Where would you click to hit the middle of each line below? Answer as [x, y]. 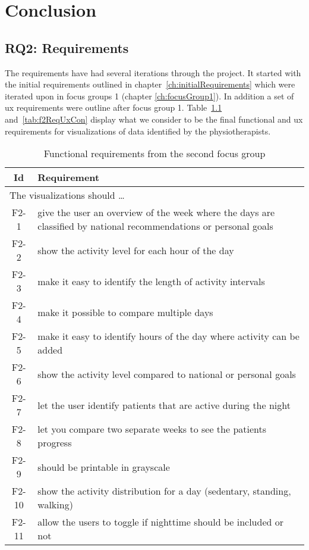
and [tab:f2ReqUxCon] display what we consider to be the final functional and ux [154, 119]
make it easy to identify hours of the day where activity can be [168, 336]
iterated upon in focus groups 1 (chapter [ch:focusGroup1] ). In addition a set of [149, 96]
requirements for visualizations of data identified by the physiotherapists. [138, 131]
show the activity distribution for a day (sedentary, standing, [164, 491]
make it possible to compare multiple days [125, 312]
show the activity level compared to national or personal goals [167, 374]
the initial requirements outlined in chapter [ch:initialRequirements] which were [150, 84]
